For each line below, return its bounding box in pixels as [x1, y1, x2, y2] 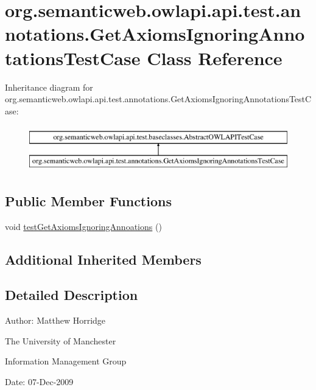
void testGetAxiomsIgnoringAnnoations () [5, 220, 162, 232]
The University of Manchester [5, 334, 116, 347]
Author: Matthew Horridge [5, 314, 106, 327]
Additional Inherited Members [5, 249, 202, 268]
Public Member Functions [5, 191, 172, 210]
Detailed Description [5, 285, 138, 304]
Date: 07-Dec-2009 [5, 375, 74, 388]
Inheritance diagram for [5, 80, 93, 93]
